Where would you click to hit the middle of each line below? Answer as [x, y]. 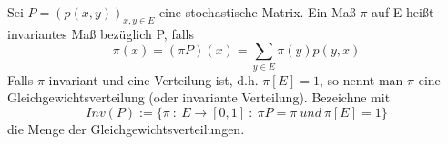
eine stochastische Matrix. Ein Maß [257, 12]
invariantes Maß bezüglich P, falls [101, 33]
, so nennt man [361, 79]
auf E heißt [403, 12]
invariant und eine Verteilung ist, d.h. [153, 79]
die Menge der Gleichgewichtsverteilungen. [126, 128]
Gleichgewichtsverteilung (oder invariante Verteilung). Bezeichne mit [199, 97]
